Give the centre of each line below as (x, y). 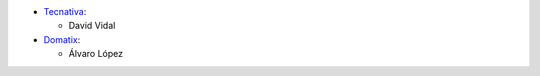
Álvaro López (96, 54)
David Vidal (92, 26)
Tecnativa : (65, 11)
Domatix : (62, 39)
